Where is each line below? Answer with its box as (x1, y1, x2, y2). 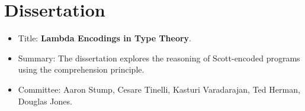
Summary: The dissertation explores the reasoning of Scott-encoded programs (18, 51, 300, 64)
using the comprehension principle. (18, 63, 145, 76)
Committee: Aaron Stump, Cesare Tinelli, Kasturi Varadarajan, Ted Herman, (18, 83, 300, 95)
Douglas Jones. (18, 94, 72, 107)
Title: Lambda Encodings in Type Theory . (18, 32, 191, 44)
